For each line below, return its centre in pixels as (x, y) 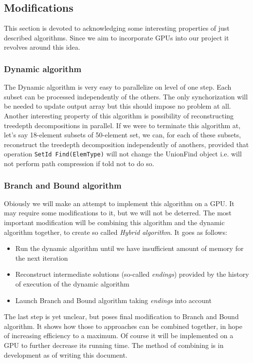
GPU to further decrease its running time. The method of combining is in (114, 345)
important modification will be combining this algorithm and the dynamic (114, 222)
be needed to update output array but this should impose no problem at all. (117, 106)
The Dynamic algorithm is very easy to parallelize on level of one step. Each (118, 87)
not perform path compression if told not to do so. (79, 163)
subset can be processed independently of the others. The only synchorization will (126, 96)
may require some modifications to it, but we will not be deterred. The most (118, 213)
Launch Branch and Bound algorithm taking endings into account (113, 300)
